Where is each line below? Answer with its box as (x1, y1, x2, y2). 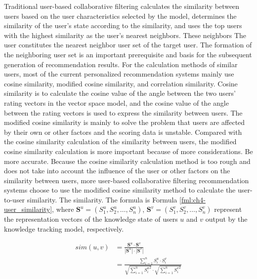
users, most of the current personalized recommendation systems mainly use (4, 69, 234, 79)
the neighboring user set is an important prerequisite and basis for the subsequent (4, 49, 252, 59)
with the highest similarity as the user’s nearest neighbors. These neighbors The (4, 30, 247, 40)
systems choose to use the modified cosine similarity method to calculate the (4, 185, 236, 195)
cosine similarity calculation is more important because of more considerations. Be (4, 146, 253, 156)
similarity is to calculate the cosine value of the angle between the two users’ (4, 88, 236, 98)
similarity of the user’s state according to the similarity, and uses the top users (4, 20, 242, 31)
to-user (4, 194, 25, 204)
